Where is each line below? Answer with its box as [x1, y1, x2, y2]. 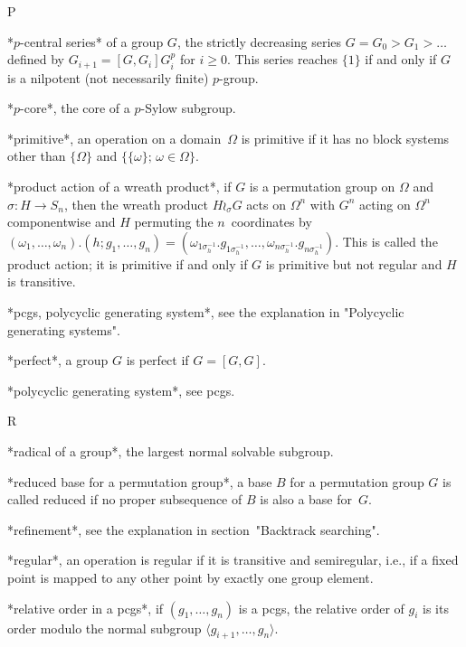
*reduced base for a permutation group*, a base [7, 472, 272, 491]
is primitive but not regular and [265, 254, 442, 273]
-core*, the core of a [20, 98, 130, 117]
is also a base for [260, 490, 353, 509]
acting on [359, 194, 411, 213]
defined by [7, 50, 65, 69]
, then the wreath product [63, 194, 209, 213]
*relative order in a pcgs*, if [7, 598, 164, 617]
